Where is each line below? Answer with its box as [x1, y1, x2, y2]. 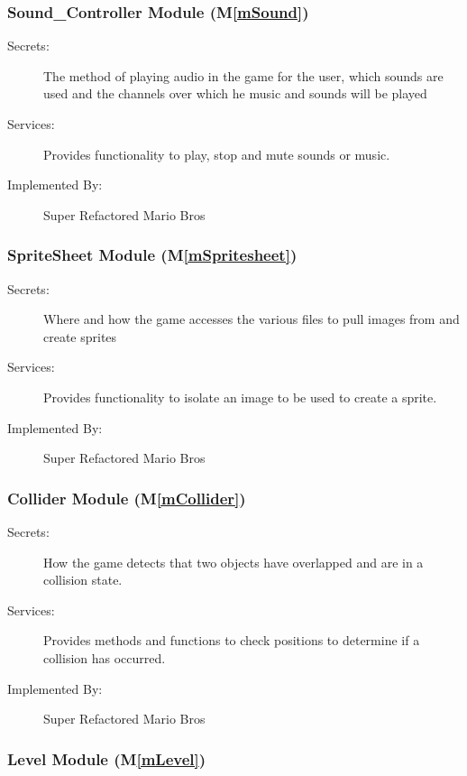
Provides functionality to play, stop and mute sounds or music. [43, 144, 390, 163]
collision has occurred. [43, 648, 166, 667]
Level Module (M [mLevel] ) [7, 747, 206, 770]
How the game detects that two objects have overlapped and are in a [43, 552, 424, 571]
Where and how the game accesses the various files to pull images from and [43, 309, 460, 328]
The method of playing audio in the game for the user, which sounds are [43, 66, 444, 85]
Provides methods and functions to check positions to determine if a [43, 631, 420, 650]
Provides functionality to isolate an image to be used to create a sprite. [43, 387, 437, 406]
